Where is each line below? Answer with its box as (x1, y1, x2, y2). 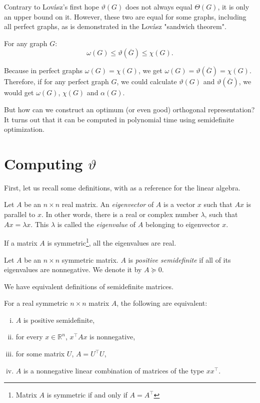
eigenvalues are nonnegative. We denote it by (4, 264, 142, 275)
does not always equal (125, 2, 192, 12)
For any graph (4, 38, 47, 48)
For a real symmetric (4, 298, 68, 308)
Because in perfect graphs (4, 65, 83, 76)
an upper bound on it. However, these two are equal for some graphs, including (4, 11, 246, 22)
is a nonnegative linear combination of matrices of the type (23, 365, 204, 375)
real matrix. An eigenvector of (61, 199, 154, 210)
